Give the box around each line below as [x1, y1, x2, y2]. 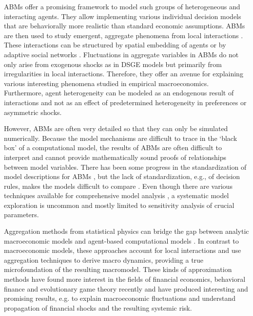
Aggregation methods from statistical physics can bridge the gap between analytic [4, 226, 249, 236]
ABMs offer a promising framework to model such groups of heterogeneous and [4, 1, 240, 11]
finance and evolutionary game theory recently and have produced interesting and [4, 283, 248, 293]
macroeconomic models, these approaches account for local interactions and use [4, 245, 241, 255]
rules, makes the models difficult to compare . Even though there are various [4, 181, 233, 191]
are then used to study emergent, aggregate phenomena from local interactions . [4, 30, 243, 40]
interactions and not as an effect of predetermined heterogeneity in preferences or [4, 97, 247, 107]
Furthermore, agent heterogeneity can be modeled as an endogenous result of [4, 88, 234, 98]
